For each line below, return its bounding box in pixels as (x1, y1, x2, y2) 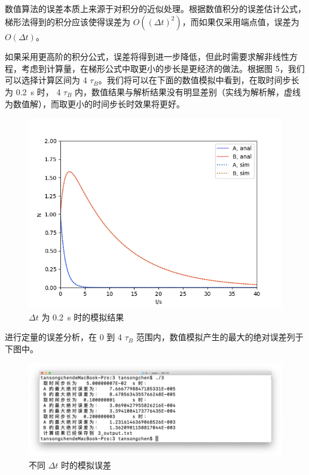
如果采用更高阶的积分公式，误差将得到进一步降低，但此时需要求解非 (5, 50, 273, 63)
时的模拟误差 (61, 458, 112, 471)
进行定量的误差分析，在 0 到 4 (5, 331, 122, 343)
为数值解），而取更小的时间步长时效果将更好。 (5, 97, 185, 110)
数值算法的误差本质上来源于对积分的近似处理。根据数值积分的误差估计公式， (5, 2, 306, 14)
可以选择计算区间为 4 (5, 74, 87, 86)
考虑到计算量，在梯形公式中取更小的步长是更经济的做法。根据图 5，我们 (21, 62, 305, 74)
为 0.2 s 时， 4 (5, 85, 61, 98)
